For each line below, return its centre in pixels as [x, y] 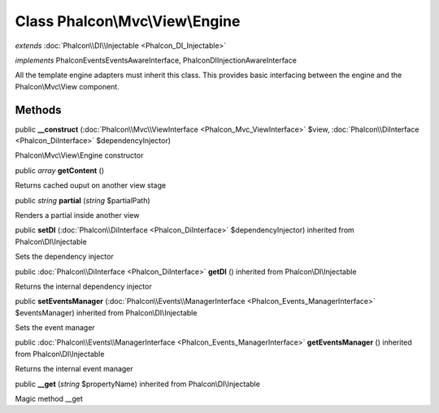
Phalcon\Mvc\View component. [67, 86]
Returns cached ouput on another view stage [91, 185]
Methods [38, 110]
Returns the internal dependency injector [83, 286]
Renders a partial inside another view [77, 215]
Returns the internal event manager [74, 369]
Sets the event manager [55, 328]
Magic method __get [49, 399]
